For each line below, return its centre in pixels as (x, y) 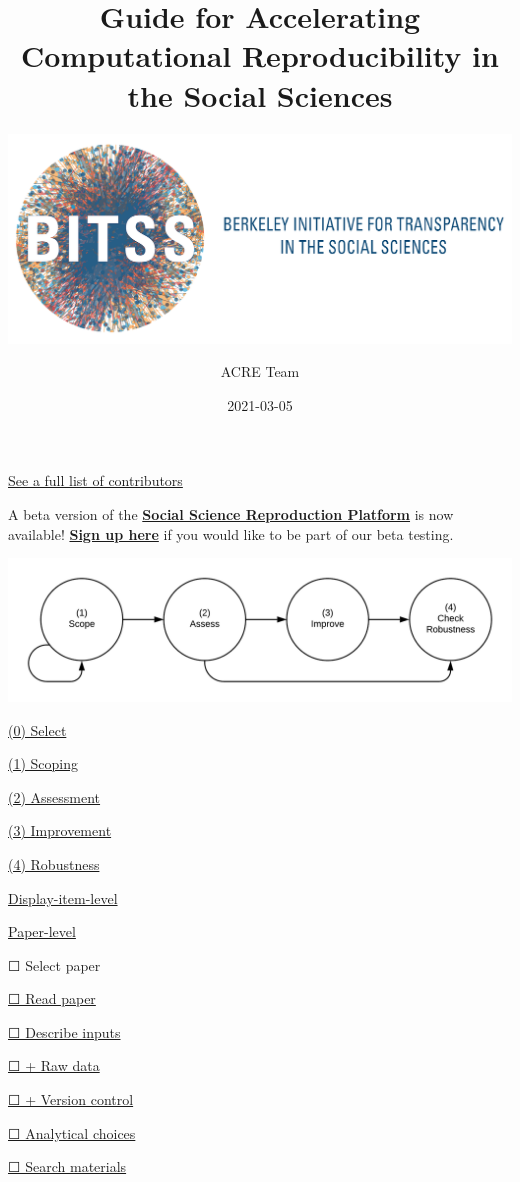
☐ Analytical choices (72, 1132)
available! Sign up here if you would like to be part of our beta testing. (231, 533)
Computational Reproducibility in (260, 55)
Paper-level (42, 931)
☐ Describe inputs (64, 1031)
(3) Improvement (60, 830)
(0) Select (37, 729)
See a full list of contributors (95, 480)
